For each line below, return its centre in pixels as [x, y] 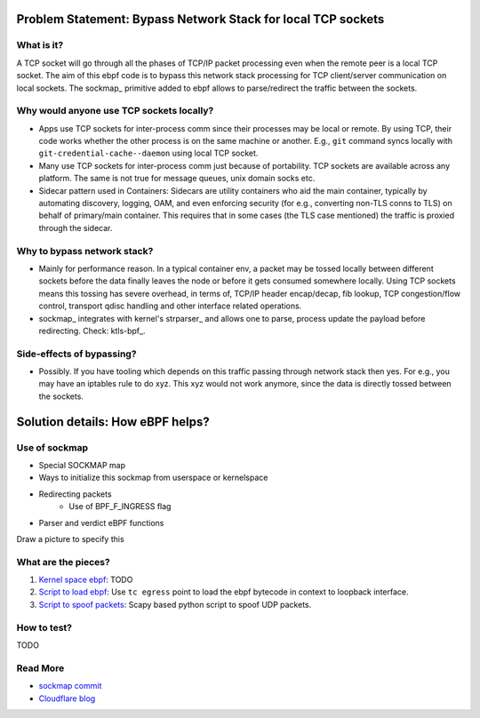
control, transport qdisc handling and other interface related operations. [170, 306]
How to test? [44, 627]
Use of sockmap [52, 447]
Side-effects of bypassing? [76, 354]
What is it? [40, 45]
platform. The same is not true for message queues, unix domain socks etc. [177, 179]
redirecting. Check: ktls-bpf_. [92, 331]
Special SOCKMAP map [82, 465]
